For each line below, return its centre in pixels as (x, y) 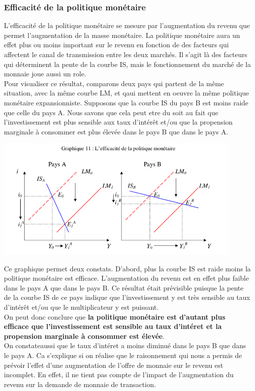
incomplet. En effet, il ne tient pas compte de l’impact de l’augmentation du (119, 375)
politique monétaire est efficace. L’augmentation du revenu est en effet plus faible (127, 278)
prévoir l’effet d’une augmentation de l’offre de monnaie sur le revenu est (114, 365)
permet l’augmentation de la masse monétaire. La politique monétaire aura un (122, 35)
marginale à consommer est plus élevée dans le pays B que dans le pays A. (116, 131)
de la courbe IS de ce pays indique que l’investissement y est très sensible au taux (127, 297)
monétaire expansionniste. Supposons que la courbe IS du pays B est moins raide (126, 102)
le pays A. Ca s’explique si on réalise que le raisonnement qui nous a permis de (123, 355)
